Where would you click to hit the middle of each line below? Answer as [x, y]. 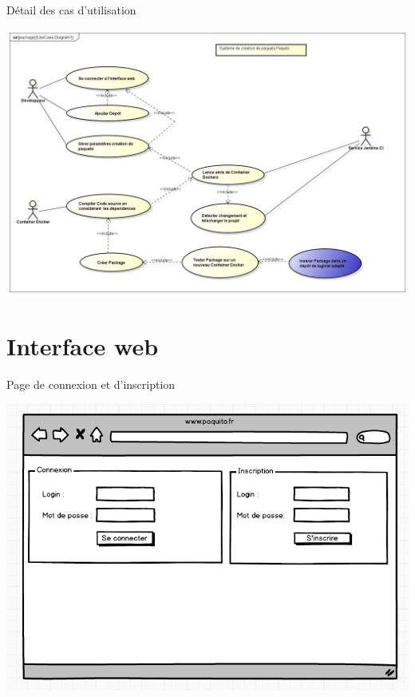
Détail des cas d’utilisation [71, 10]
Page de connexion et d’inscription [91, 384]
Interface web [83, 346]
